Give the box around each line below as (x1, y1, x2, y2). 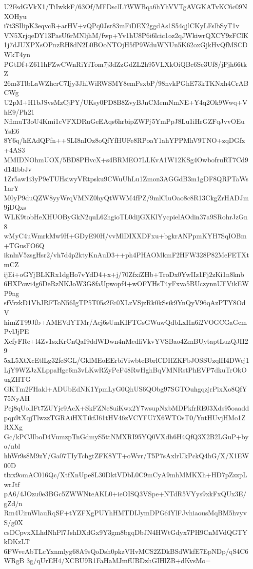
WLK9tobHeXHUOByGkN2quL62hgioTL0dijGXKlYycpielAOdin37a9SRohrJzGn (4, 212, 248, 222)
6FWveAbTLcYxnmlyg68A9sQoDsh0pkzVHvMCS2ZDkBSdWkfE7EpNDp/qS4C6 (4, 546, 249, 556)
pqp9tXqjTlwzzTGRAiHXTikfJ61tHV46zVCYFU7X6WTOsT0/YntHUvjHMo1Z (4, 412, 246, 422)
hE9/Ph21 (4, 106, 35, 117)
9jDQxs (4, 202, 26, 212)
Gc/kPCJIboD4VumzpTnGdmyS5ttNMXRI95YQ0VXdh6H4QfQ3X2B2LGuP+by (4, 431, 249, 441)
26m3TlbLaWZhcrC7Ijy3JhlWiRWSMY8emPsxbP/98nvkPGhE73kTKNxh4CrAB (4, 78, 249, 88)
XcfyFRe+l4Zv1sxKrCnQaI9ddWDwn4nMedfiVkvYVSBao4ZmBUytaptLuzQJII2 (4, 335, 248, 346)
